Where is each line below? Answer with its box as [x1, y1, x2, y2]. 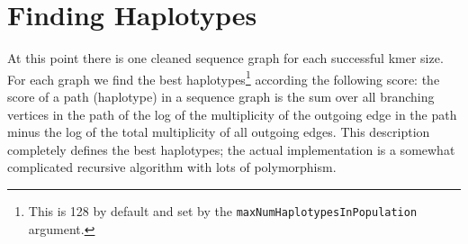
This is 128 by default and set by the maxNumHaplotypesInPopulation [28, 201, 418, 220]
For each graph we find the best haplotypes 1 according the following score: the [7, 67, 440, 88]
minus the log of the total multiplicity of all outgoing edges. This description [7, 122, 430, 141]
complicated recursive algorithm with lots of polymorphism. [7, 158, 337, 176]
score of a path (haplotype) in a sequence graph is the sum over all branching [7, 86, 435, 105]
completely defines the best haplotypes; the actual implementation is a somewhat [7, 140, 455, 158]
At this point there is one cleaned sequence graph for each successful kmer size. [7, 49, 444, 68]
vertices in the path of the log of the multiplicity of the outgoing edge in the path [7, 104, 457, 123]
